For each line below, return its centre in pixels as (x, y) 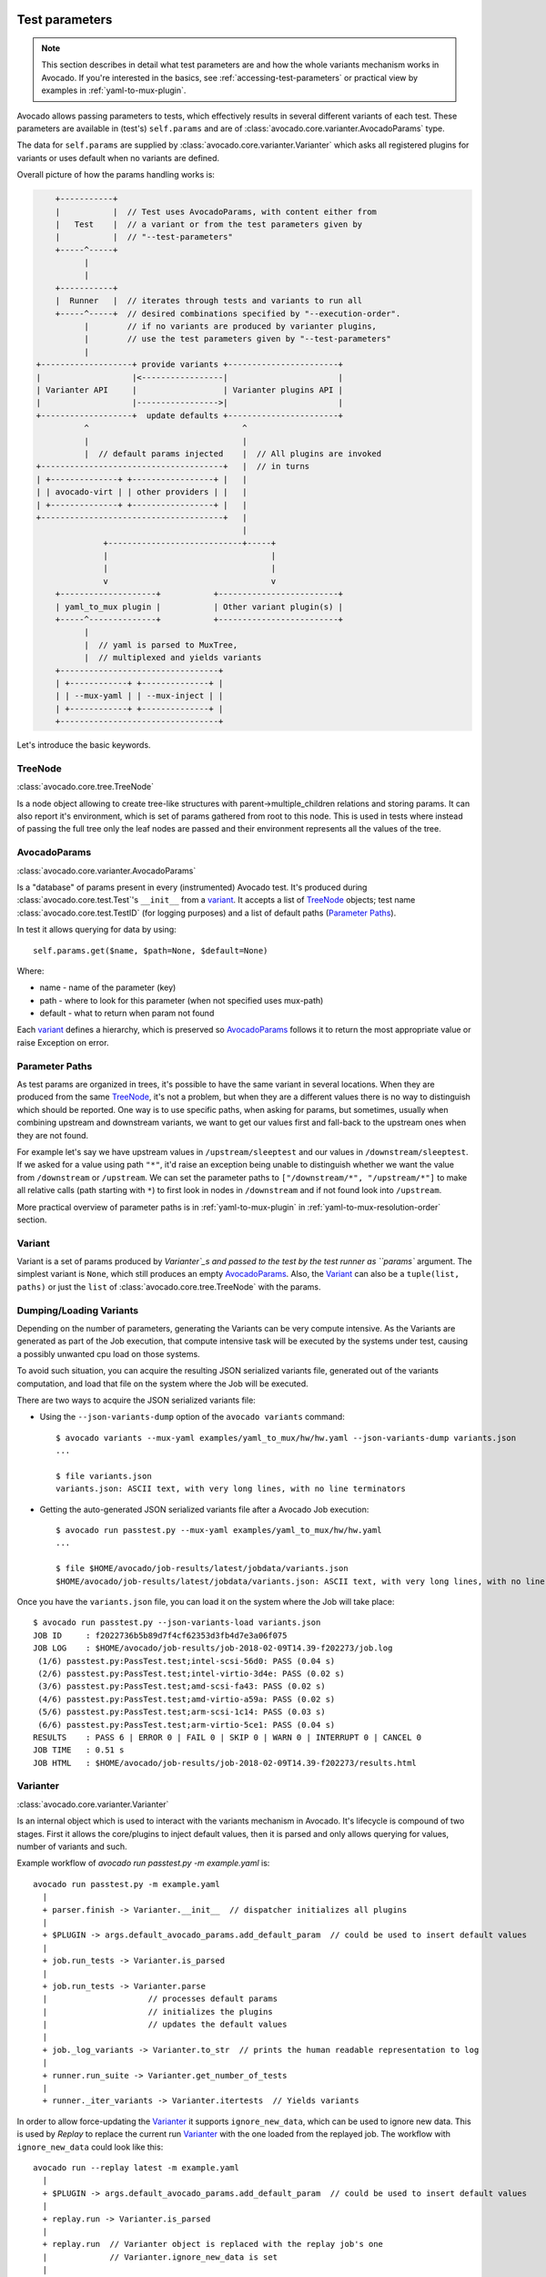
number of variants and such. (72, 1847)
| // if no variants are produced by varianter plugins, (230, 327)
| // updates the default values (165, 2025)
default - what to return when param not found (127, 1013)
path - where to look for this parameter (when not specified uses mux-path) (182, 1000)
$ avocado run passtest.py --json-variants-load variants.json (177, 1623)
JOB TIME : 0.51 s (79, 1750)
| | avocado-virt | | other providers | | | (142, 492)
